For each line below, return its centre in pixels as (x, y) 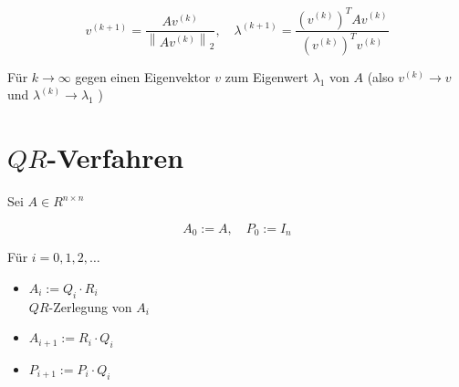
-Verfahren (115, 157)
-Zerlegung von (90, 306)
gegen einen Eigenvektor (143, 76)
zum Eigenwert (266, 76)
